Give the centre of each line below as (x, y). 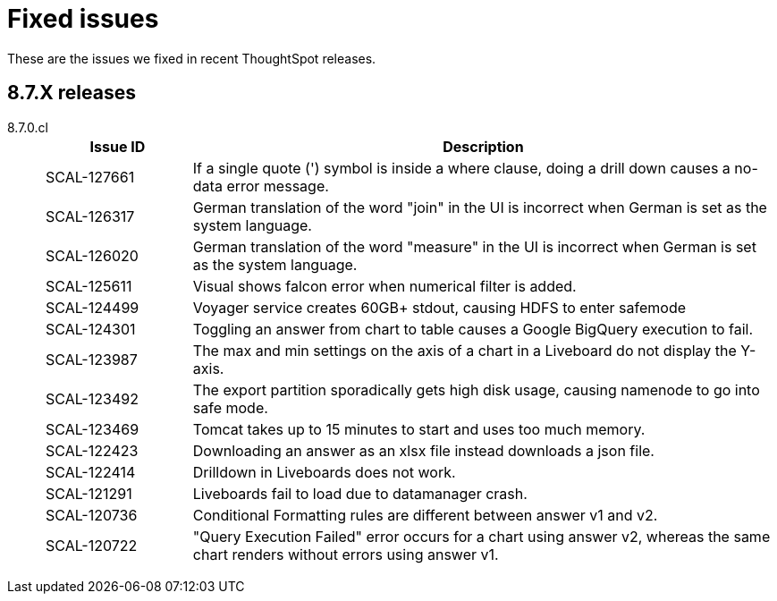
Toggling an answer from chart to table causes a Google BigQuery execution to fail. (473, 329)
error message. (278, 186)
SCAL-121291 (89, 493)
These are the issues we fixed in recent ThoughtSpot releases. (192, 58)
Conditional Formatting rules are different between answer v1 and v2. (425, 515)
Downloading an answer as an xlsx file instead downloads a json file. (423, 450)
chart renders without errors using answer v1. (346, 554)
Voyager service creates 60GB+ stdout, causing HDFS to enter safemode (439, 307)
